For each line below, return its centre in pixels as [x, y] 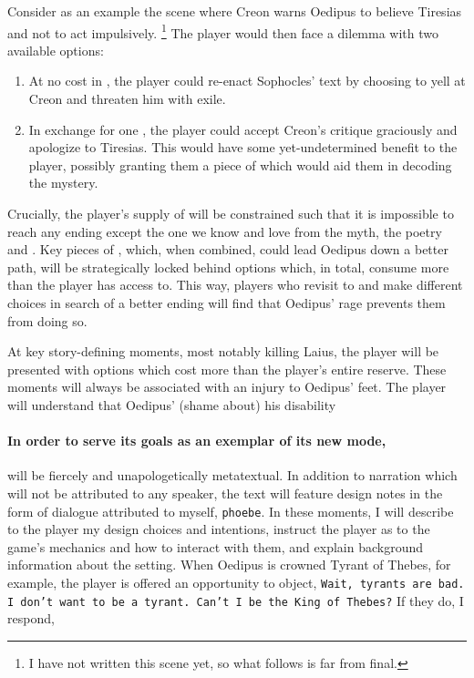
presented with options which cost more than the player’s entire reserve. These [227, 369]
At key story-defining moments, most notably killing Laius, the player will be [223, 351]
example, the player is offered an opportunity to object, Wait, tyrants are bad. [236, 582]
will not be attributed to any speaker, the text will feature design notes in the [225, 493]
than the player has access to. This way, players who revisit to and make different [235, 285]
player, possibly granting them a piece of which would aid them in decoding [240, 164]
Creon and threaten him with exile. [127, 99]
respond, [31, 618]
